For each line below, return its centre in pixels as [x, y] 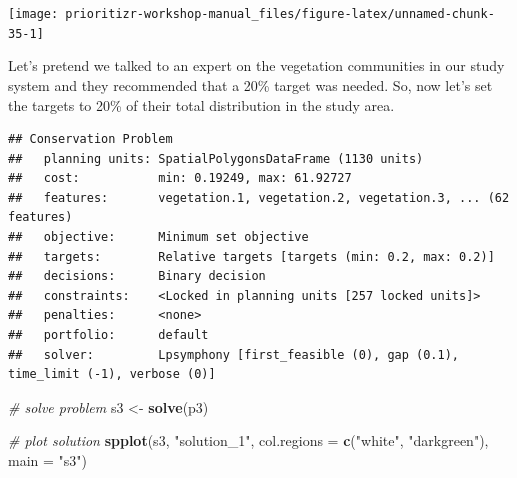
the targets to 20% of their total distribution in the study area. [201, 104]
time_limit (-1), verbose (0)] [112, 374]
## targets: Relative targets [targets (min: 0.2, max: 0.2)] [251, 256]
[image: [33, 14]
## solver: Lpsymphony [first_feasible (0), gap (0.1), [234, 354]
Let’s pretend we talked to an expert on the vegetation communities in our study [256, 65]
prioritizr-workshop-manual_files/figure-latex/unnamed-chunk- [280, 14]
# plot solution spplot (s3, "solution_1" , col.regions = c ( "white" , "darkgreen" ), [248, 440]
